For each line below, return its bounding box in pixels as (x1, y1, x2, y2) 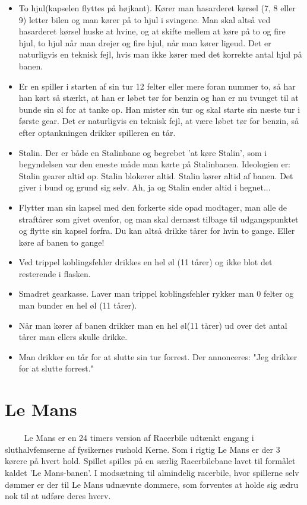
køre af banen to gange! (18, 236, 105, 248)
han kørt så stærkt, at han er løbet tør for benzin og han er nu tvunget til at (18, 91, 299, 104)
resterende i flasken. (18, 267, 91, 280)
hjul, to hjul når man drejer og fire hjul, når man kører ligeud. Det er (18, 36, 271, 49)
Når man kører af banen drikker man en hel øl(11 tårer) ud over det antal (18, 319, 287, 331)
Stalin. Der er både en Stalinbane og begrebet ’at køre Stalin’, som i (18, 146, 267, 158)
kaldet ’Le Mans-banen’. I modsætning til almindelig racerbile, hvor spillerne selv (5, 466, 299, 478)
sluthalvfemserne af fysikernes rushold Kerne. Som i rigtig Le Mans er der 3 (5, 443, 280, 455)
